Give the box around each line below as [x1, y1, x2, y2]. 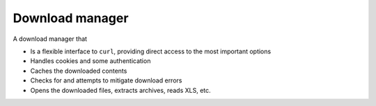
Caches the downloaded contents [30, 67, 127, 75]
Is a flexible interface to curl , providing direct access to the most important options [30, 47, 272, 55]
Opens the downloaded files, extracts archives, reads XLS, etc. [30, 86, 212, 94]
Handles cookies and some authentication [30, 57, 151, 65]
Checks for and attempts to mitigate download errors [30, 76, 182, 85]
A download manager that [13, 35, 87, 43]
